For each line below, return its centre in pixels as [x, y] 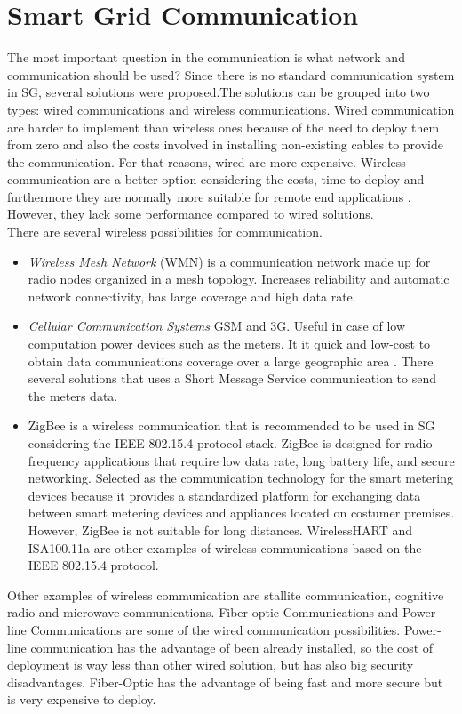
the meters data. [73, 395]
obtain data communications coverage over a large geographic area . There [231, 361]
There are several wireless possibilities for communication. [165, 232]
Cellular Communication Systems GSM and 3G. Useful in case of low [217, 326]
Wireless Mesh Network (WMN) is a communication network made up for [229, 261]
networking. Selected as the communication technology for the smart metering [241, 478]
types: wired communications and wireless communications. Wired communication [231, 109]
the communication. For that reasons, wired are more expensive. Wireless [207, 161]
